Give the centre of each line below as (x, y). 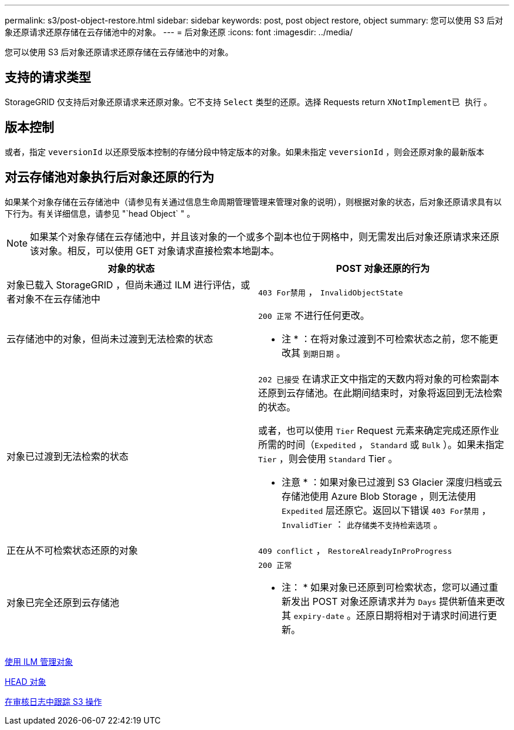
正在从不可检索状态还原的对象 (72, 550)
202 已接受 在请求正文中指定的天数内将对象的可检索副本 (379, 379)
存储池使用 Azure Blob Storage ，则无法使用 (379, 496)
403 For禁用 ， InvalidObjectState (331, 292)
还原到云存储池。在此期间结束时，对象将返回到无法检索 (381, 393)
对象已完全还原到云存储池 (63, 603)
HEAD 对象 (26, 681)
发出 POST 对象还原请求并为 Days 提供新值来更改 (398, 601)
